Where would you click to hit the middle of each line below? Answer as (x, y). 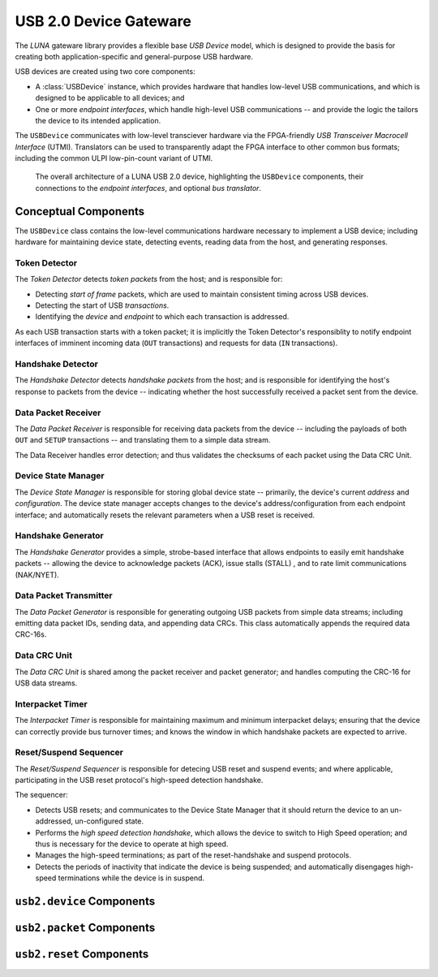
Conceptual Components (80, 211)
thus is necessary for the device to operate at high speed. (132, 844)
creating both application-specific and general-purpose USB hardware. (134, 56)
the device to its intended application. (98, 120)
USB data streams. (46, 683)
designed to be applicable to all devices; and (110, 98)
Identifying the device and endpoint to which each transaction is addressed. (162, 317)
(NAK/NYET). (37, 575)
